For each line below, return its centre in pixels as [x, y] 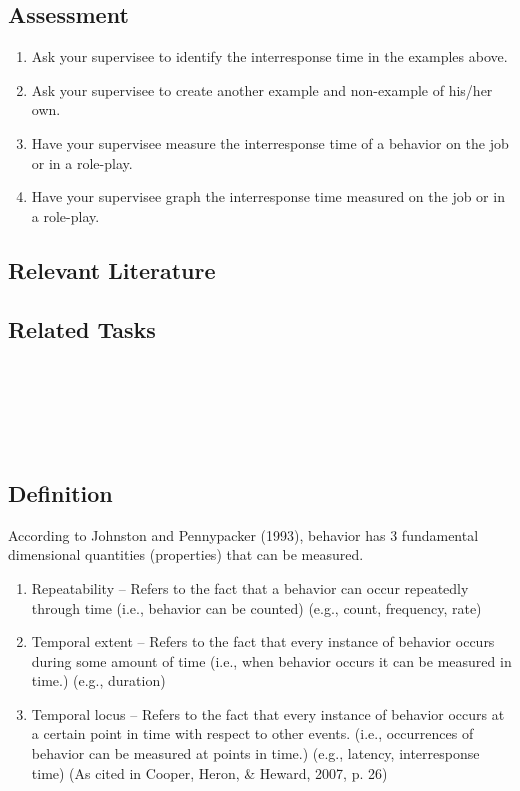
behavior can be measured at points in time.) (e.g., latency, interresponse [255, 753]
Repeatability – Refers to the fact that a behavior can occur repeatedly [250, 587]
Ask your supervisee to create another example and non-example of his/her [262, 89]
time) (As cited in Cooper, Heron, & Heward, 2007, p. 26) [209, 772]
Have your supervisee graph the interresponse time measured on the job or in [268, 196]
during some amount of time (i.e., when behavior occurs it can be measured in [271, 660]
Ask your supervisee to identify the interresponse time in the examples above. [269, 56]
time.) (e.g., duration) [98, 680]
